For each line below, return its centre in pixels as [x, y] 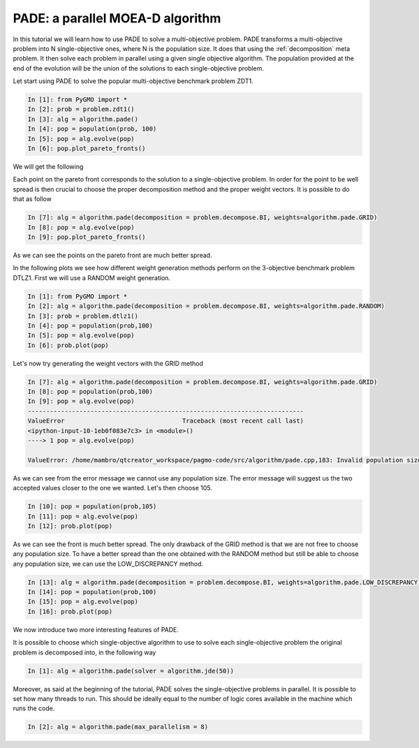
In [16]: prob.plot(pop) [70, 611]
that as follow [32, 199]
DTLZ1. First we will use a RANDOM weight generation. [92, 278]
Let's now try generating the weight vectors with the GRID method [108, 363]
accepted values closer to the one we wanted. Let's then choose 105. [113, 488]
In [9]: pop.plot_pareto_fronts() [87, 237]
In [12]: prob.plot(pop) [70, 526]
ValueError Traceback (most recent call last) [166, 421]
